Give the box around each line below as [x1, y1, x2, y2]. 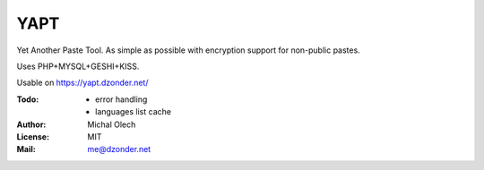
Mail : [16, 144, 36, 155]
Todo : [16, 94, 39, 105]
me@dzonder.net [87, 144, 151, 155]
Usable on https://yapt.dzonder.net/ [16, 77, 149, 89]
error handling [95, 94, 148, 105]
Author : [16, 119, 47, 130]
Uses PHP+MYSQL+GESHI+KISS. [16, 61, 140, 72]
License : [16, 131, 49, 142]
